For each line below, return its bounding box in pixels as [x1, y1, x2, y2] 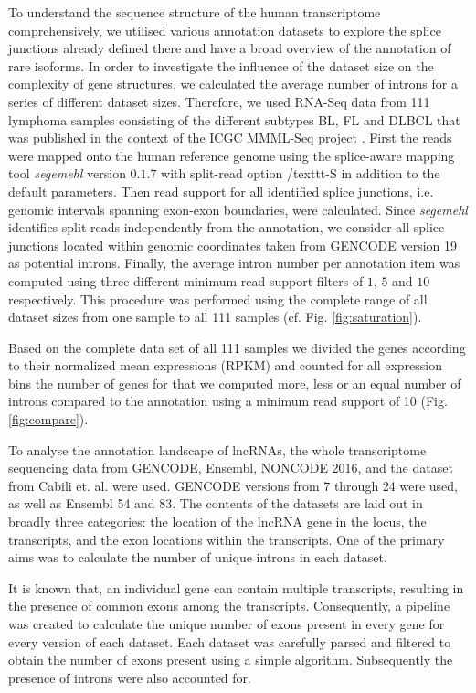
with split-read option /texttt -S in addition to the [161, 164, 440, 183]
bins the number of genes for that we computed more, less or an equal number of [8, 373, 461, 392]
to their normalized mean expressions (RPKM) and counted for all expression [8, 356, 443, 375]
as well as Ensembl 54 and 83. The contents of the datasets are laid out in [8, 494, 423, 513]
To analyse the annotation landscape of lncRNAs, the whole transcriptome [8, 440, 427, 459]
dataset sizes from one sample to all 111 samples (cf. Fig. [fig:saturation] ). [8, 307, 422, 326]
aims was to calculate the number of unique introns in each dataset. [8, 548, 387, 567]
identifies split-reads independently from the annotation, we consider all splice [8, 218, 445, 237]
